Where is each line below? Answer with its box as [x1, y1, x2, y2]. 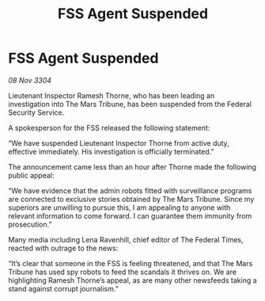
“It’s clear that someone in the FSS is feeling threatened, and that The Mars [8, 258, 253, 268]
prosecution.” [8, 219, 52, 229]
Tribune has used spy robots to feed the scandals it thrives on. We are [8, 267, 237, 276]
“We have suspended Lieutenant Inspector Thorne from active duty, [8, 138, 229, 147]
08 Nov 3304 [8, 75, 52, 85]
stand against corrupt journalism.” [8, 284, 119, 293]
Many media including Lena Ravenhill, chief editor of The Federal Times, [8, 234, 244, 244]
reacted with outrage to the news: [8, 243, 119, 253]
